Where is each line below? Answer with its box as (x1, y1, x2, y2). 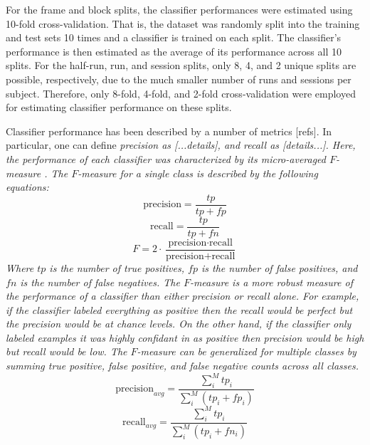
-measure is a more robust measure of (189, 274, 353, 289)
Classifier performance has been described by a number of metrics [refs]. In (6, 123, 332, 138)
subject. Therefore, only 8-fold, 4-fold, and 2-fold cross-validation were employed (6, 85, 356, 100)
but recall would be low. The (6, 344, 127, 359)
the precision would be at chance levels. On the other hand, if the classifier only (6, 316, 351, 331)
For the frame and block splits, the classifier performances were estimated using (6, 2, 353, 16)
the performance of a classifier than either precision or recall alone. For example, (6, 288, 359, 303)
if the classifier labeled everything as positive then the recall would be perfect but (6, 302, 353, 317)
